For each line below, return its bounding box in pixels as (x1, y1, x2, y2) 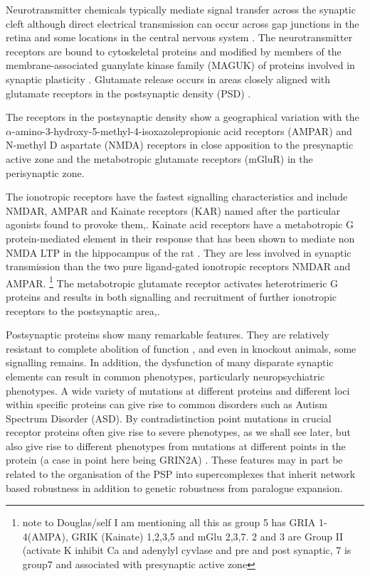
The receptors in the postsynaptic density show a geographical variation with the (6, 110, 359, 124)
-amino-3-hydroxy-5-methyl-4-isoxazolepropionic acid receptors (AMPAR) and (11, 123, 352, 138)
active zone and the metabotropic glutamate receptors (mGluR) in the (6, 151, 313, 166)
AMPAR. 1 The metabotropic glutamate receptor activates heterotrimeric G (6, 273, 339, 290)
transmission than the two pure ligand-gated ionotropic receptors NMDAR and (6, 259, 351, 274)
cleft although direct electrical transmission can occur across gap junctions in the (6, 16, 359, 31)
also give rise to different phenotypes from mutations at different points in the (6, 438, 346, 453)
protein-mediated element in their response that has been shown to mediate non (6, 230, 355, 245)
